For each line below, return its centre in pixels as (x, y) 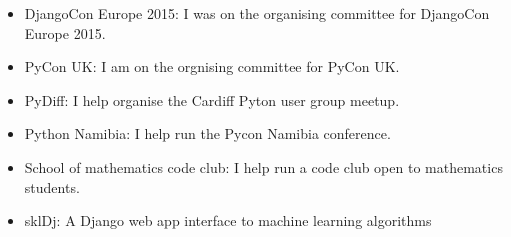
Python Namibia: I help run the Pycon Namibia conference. (207, 133)
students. (52, 186)
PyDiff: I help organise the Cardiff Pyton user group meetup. (212, 99)
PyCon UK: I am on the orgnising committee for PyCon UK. (212, 66)
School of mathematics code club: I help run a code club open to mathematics (263, 166)
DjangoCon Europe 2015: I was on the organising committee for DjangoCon (257, 13)
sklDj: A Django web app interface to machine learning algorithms (228, 220)
